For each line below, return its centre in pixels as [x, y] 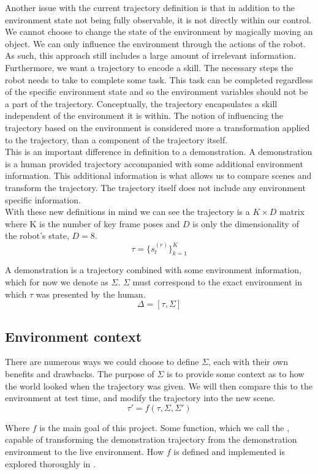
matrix [292, 212]
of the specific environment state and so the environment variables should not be [157, 92]
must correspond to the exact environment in [217, 282]
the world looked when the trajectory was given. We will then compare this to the [159, 386]
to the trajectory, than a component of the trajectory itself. [116, 139]
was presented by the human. [91, 294]
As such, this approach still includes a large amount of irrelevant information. [151, 55]
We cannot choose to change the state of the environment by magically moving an [159, 32]
